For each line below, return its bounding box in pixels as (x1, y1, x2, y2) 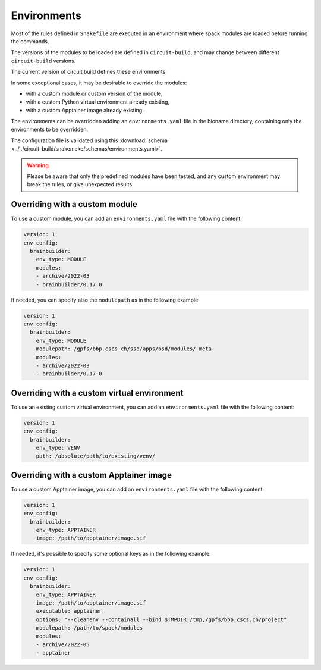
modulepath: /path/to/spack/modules (36, 625, 143, 631)
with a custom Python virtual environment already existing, (26, 98, 169, 105)
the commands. (11, 37, 50, 45)
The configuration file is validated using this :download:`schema (11, 137, 168, 144)
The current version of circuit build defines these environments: (11, 68, 168, 76)
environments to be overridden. (11, 126, 89, 133)
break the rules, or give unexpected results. (27, 181, 134, 188)
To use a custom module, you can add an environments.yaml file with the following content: (11, 215, 242, 223)
